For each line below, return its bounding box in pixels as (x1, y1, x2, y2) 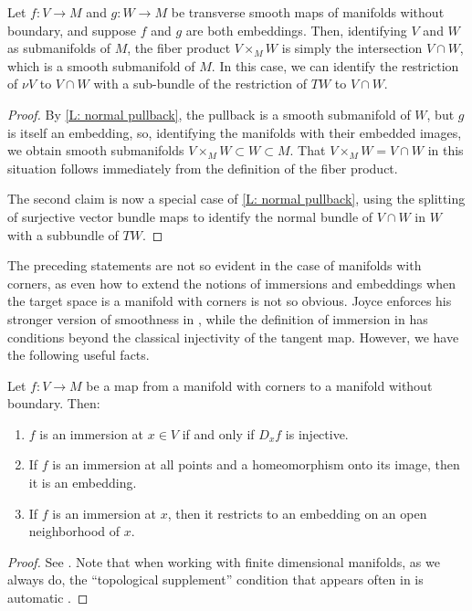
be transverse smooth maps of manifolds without (171, 3, 445, 21)
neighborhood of (28, 521, 121, 541)
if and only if (182, 424, 255, 443)
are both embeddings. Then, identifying (185, 20, 407, 39)
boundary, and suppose (7, 20, 137, 39)
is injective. (285, 424, 349, 443)
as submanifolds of (7, 38, 111, 58)
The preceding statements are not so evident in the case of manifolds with (7, 256, 422, 275)
